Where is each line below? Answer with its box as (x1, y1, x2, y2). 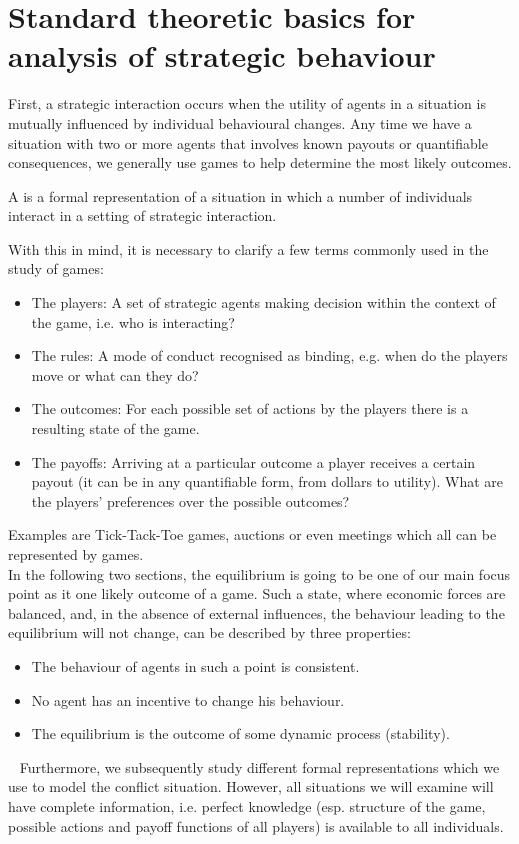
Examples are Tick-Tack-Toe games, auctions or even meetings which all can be (8, 524, 497, 545)
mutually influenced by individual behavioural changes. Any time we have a (8, 112, 472, 133)
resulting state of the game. (31, 418, 200, 439)
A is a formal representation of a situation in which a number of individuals (8, 185, 473, 206)
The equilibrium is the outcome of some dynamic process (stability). (31, 723, 450, 744)
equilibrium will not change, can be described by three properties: (8, 622, 411, 643)
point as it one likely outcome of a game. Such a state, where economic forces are (8, 583, 506, 604)
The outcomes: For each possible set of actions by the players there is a (31, 398, 469, 419)
